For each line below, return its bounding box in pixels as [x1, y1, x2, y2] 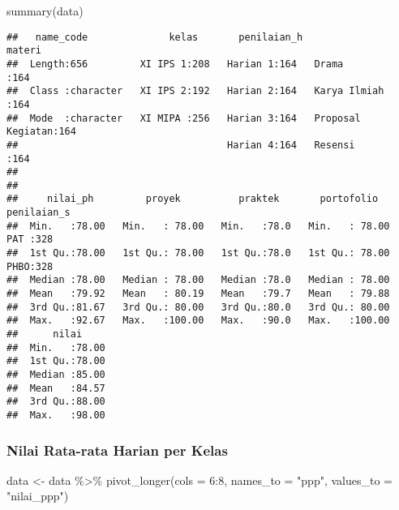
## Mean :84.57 [6, 382, 105, 394]
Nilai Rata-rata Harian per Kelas [6, 439, 228, 460]
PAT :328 [6, 234, 54, 246]
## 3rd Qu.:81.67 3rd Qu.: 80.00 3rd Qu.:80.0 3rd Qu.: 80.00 [6, 301, 390, 313]
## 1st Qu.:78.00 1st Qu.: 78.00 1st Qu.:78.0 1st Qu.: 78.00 [6, 247, 390, 259]
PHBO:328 [6, 260, 54, 272]
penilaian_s [6, 207, 71, 219]
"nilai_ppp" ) [6, 487, 69, 504]
